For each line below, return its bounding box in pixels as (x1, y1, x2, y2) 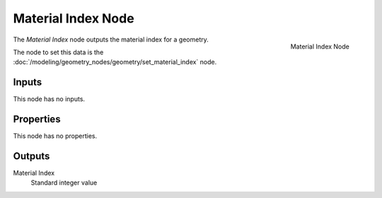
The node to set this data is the (13, 48, 104, 56)
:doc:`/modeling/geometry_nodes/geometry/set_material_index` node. (13, 58, 217, 66)
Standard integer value (30, 178, 98, 187)
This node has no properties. (13, 132, 98, 140)
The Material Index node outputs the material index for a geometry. (13, 35, 209, 44)
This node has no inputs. (13, 95, 85, 104)
